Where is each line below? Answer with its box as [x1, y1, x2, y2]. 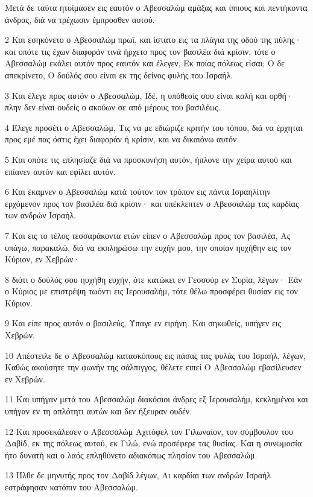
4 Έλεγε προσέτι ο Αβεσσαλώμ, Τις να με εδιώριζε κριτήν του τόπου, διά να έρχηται [5, 121, 303, 133]
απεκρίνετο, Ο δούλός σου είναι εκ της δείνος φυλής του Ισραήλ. [5, 68, 233, 81]
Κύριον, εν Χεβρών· [5, 253, 80, 265]
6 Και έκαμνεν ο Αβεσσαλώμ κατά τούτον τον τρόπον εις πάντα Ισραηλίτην [5, 185, 271, 198]
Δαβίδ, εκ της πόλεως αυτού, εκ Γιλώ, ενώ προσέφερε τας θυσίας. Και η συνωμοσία [5, 437, 302, 449]
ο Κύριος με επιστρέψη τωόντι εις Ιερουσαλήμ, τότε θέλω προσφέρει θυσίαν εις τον [5, 285, 298, 297]
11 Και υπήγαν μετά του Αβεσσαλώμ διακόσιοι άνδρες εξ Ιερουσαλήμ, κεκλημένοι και [5, 393, 308, 405]
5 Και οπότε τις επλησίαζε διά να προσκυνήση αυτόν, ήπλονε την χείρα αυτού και [5, 153, 292, 165]
